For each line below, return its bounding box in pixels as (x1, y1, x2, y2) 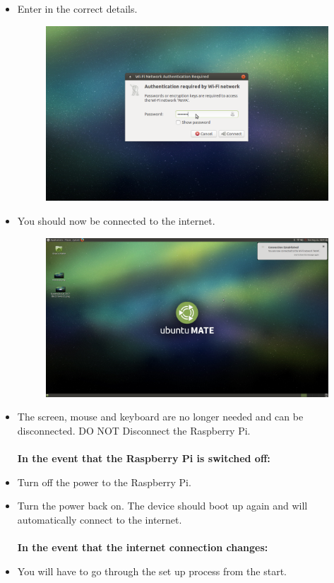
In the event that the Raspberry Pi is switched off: (17, 451, 270, 466)
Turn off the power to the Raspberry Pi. (17, 474, 191, 489)
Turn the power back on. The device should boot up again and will (17, 498, 308, 513)
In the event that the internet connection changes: (17, 540, 268, 555)
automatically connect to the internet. (17, 512, 182, 526)
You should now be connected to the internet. (17, 213, 215, 228)
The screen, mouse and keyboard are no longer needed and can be (17, 409, 304, 424)
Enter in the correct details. (17, 1, 138, 16)
